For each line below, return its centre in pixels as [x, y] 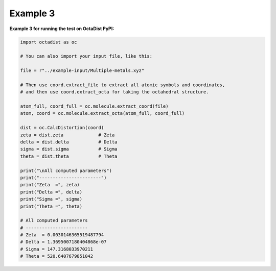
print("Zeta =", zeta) [50, 185]
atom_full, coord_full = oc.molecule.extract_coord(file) [94, 106]
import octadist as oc [49, 42]
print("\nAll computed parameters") [66, 170]
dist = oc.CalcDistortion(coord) [62, 128]
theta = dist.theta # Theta [69, 156]
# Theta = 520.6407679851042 [57, 256]
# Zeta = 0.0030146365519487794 [62, 235]
